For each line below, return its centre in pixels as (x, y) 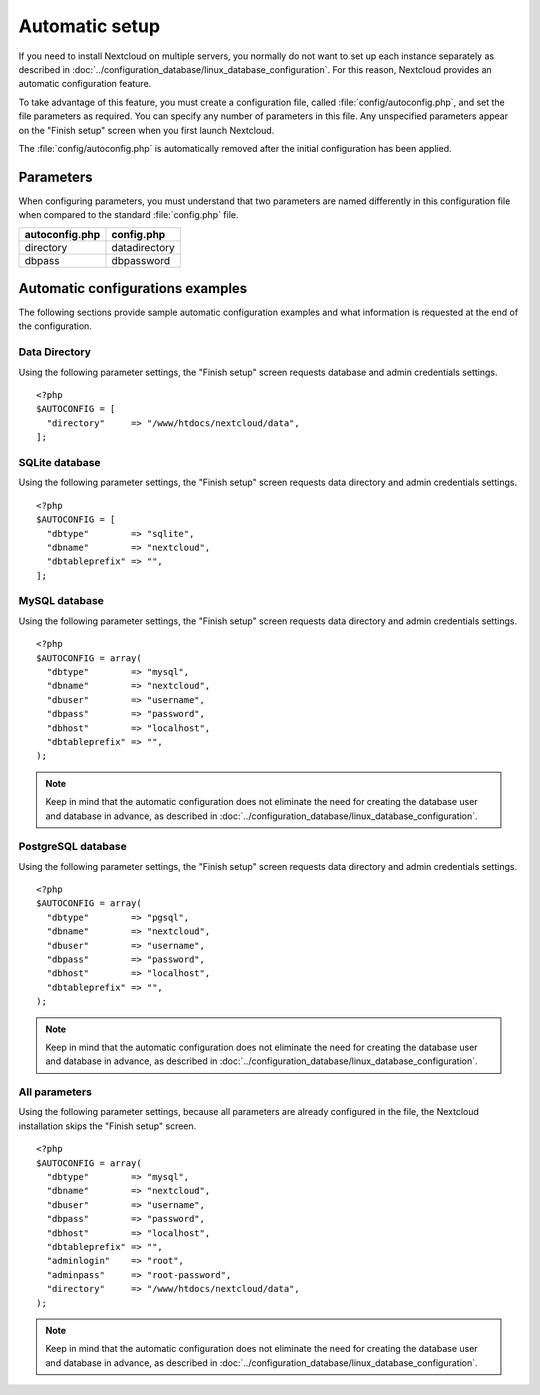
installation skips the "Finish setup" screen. (107, 1126)
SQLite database (59, 462)
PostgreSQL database (72, 847)
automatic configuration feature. (85, 84)
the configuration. (55, 326)
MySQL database (61, 601)
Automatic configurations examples (133, 288)
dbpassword (140, 260)
